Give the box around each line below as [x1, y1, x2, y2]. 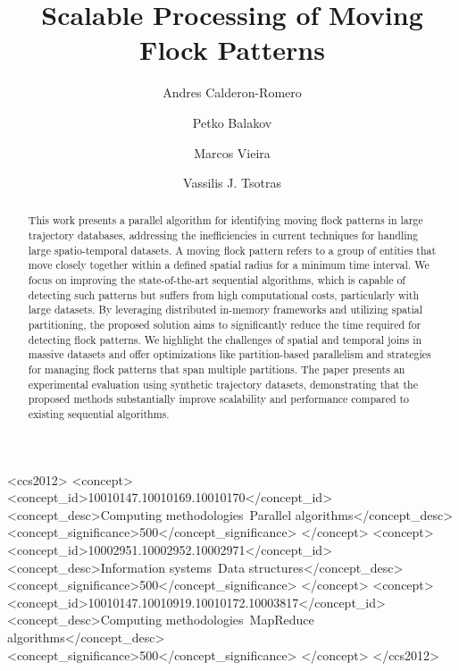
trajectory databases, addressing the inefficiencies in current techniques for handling [28, 228, 419, 243]
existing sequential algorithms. [28, 407, 170, 422]
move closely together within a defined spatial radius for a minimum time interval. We [28, 257, 430, 273]
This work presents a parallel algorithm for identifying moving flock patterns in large [28, 213, 423, 228]
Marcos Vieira [194, 143, 271, 162]
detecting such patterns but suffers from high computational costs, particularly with [28, 287, 420, 302]
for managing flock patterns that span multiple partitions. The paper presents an [28, 362, 405, 377]
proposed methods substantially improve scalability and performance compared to [28, 391, 410, 407]
